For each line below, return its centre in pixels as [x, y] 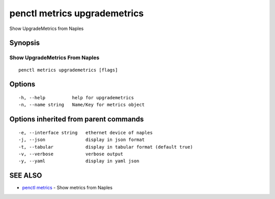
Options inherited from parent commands [77, 119]
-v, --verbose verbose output [71, 154]
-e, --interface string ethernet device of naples [86, 133]
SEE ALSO [26, 176]
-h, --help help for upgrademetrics [76, 97]
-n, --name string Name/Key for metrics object [82, 105]
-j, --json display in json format [82, 140]
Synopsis [25, 43]
